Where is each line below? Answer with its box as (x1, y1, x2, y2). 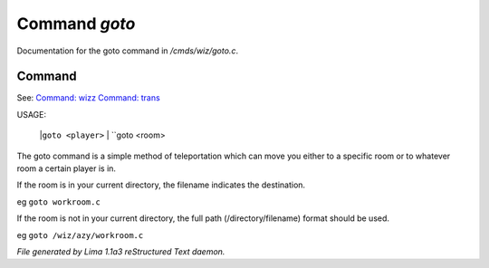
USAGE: (16, 109, 47, 120)
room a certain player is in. (16, 163, 117, 174)
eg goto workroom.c (16, 196, 101, 207)
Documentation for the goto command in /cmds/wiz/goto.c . (16, 45, 239, 56)
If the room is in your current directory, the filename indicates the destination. (16, 179, 306, 190)
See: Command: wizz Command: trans (16, 92, 160, 103)
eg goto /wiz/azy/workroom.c (16, 229, 144, 240)
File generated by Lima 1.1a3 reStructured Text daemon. (16, 245, 225, 257)
